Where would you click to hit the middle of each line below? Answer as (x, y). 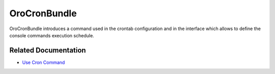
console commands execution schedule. (52, 35)
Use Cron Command (44, 62)
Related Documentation (48, 50)
